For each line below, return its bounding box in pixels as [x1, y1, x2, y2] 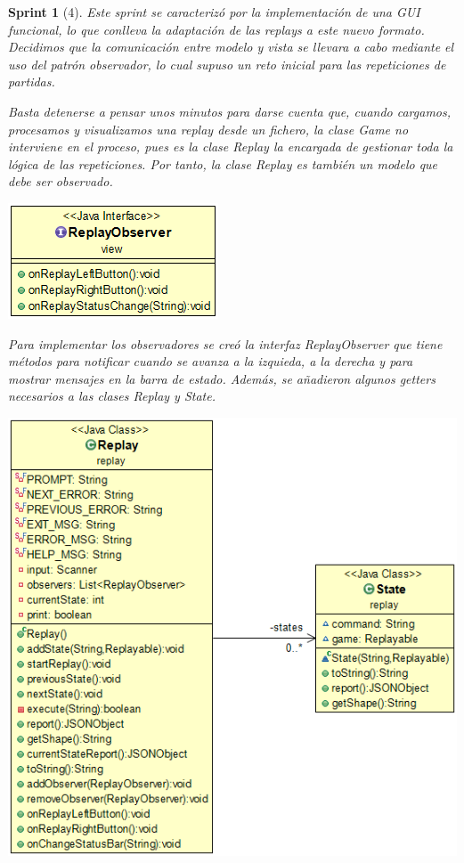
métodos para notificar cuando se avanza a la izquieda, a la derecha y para [8, 352, 413, 370]
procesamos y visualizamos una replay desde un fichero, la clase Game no [8, 119, 409, 138]
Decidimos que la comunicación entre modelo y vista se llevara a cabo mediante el [8, 37, 454, 56]
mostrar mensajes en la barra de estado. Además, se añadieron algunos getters [8, 369, 436, 387]
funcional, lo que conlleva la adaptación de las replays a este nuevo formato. [8, 20, 425, 38]
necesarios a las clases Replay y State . [8, 387, 216, 405]
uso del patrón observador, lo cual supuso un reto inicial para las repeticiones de [8, 54, 446, 73]
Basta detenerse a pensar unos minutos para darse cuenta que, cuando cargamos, [8, 102, 452, 120]
